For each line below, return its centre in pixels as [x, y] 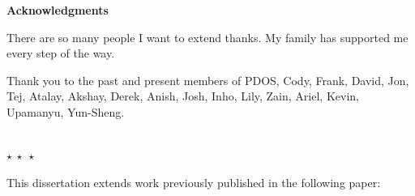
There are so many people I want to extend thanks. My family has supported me [207, 37]
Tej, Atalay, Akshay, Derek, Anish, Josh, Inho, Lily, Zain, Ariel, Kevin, [183, 96]
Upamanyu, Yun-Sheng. [66, 111]
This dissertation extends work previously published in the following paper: [194, 182]
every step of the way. [61, 53]
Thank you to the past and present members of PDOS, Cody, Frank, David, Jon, [208, 80]
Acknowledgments [58, 10]
